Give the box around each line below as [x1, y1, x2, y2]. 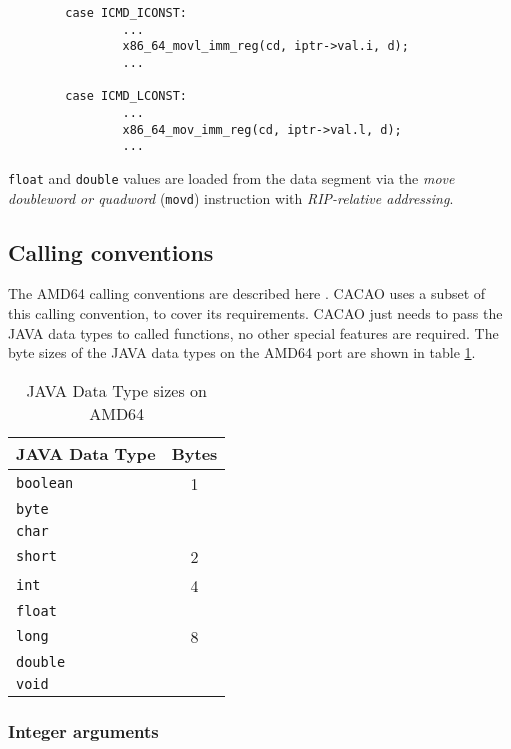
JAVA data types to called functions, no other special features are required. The [8, 322, 499, 343]
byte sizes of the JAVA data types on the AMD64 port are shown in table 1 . [8, 342, 476, 363]
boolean [16, 475, 74, 492]
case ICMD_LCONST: [65, 89, 187, 104]
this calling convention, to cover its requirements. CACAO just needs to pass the [8, 303, 503, 324]
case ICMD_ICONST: [65, 6, 187, 20]
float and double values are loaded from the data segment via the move [8, 167, 455, 188]
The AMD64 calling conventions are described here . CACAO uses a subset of [8, 283, 486, 304]
